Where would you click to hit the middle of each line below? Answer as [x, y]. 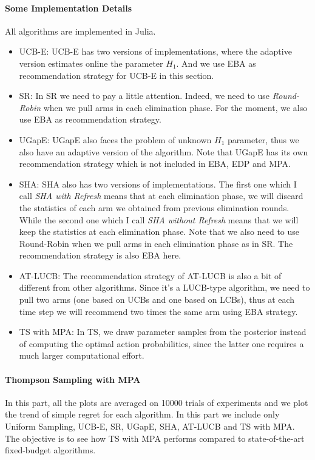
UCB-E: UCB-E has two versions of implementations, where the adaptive [155, 51]
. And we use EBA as [216, 63]
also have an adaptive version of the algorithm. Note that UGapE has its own [164, 151]
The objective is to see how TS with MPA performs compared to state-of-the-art [155, 438]
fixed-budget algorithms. [50, 450]
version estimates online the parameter [91, 63]
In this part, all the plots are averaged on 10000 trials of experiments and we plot [157, 402]
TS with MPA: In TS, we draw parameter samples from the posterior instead [163, 332]
